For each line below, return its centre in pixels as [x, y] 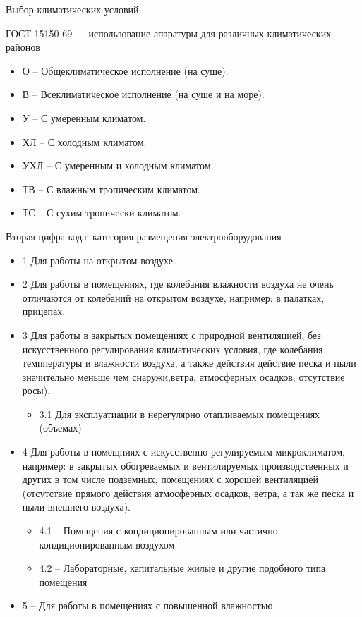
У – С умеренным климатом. [84, 117]
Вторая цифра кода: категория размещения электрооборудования [144, 236]
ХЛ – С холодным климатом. [84, 141]
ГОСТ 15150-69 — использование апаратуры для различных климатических [169, 33]
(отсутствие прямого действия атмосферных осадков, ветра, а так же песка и [188, 493]
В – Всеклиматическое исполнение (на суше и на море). [143, 94]
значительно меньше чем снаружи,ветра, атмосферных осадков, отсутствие [183, 376]
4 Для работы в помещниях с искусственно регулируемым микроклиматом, [183, 452]
